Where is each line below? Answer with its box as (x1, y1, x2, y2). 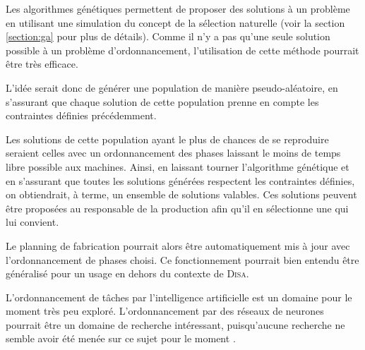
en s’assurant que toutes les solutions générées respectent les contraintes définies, (6, 173, 355, 188)
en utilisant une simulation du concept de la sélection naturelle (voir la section (6, 15, 345, 30)
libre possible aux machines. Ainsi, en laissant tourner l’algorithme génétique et (6, 159, 349, 174)
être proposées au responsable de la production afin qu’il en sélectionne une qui (6, 200, 349, 215)
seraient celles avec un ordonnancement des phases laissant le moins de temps (6, 145, 341, 160)
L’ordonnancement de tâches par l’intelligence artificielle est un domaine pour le (6, 289, 352, 304)
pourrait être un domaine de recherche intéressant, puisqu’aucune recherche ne (6, 317, 345, 332)
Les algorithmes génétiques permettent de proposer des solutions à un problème (6, 1, 350, 16)
